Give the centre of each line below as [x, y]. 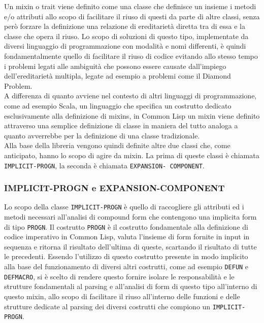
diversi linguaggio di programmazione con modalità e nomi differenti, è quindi [125, 46]
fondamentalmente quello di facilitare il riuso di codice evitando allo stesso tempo [131, 56]
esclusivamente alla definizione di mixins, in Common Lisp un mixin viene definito [132, 115]
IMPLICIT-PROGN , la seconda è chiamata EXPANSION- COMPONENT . [104, 165]
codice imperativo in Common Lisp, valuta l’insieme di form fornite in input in [127, 237]
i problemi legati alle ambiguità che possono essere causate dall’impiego [115, 66]
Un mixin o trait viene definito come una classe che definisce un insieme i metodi [130, 6]
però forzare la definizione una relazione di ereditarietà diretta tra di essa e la [125, 26]
